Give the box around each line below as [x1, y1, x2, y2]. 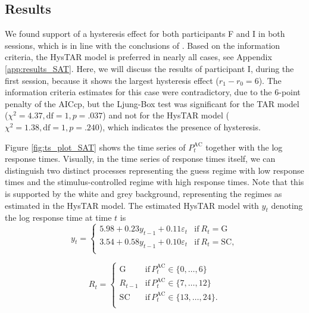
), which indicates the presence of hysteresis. [99, 120, 261, 133]
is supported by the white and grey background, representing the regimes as [5, 187, 282, 199]
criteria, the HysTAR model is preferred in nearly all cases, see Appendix [5, 51, 272, 63]
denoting [271, 199, 303, 211]
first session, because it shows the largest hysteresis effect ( [5, 74, 219, 86]
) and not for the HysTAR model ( [102, 109, 229, 121]
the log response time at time [5, 211, 112, 224]
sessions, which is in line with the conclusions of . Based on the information [5, 39, 280, 51]
